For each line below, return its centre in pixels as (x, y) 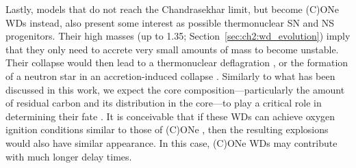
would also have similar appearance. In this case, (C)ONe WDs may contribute (171, 142)
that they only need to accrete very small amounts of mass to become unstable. (172, 49)
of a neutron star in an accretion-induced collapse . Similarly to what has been (170, 75)
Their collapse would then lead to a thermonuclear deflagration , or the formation (177, 62)
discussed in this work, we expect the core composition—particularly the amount (175, 89)
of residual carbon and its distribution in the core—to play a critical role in (164, 103)
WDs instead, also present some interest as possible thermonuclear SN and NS (170, 22)
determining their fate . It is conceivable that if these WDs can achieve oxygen (170, 116)
